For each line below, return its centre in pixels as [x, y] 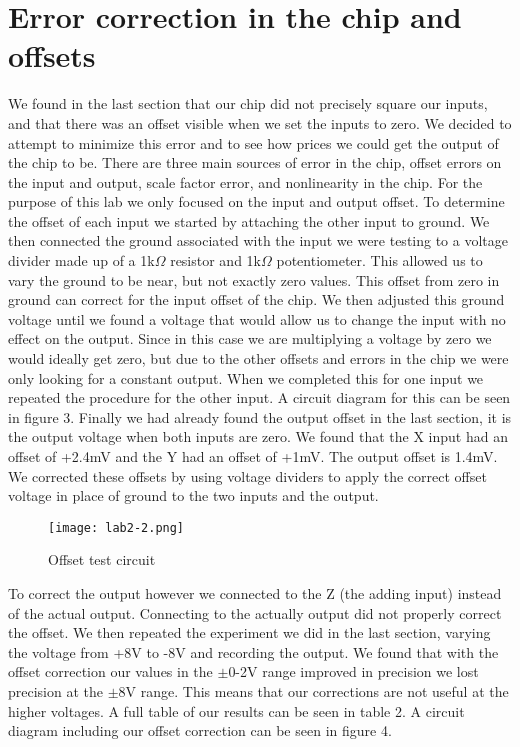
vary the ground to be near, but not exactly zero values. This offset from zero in [254, 279]
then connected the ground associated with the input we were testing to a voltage [258, 240]
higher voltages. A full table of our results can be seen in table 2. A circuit [236, 710]
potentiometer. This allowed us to [379, 260]
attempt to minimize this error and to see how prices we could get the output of [253, 142]
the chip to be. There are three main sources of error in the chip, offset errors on [255, 162]
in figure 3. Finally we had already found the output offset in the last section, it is [260, 416]
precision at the [56, 691]
